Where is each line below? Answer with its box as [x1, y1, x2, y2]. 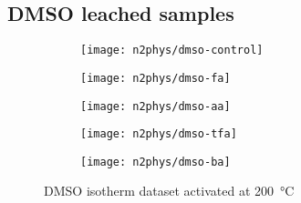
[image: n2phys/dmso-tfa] [80, 127, 237, 141]
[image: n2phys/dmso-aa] [80, 99, 231, 113]
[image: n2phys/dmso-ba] [80, 155, 231, 168]
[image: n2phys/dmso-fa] [80, 71, 231, 85]
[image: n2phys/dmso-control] [80, 44, 264, 57]
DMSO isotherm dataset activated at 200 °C [44, 181, 295, 200]
